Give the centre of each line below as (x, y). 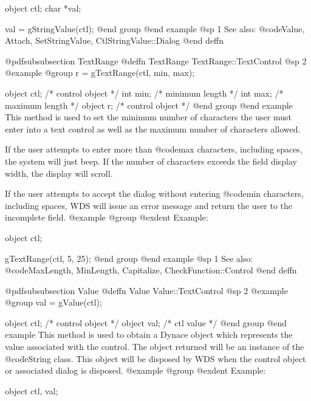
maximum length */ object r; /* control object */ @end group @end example (149, 105)
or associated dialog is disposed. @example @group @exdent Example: (135, 370)
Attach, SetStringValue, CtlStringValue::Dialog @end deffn (114, 40)
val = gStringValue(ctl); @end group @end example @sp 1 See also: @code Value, (155, 28)
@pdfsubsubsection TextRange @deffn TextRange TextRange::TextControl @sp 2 (156, 60)
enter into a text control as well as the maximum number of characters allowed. (153, 129)
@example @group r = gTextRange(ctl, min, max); (100, 73)
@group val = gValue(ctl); (53, 302)
